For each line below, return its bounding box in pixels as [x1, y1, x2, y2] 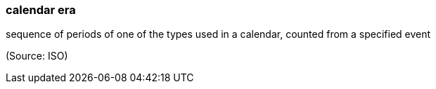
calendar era [6, 3, 76, 17]
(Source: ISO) [6, 50, 68, 62]
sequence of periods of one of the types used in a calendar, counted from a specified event [6, 28, 431, 41]
